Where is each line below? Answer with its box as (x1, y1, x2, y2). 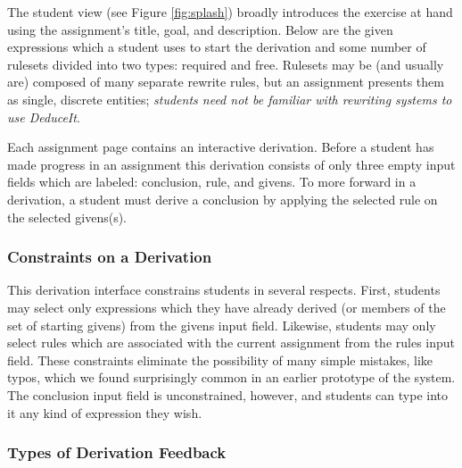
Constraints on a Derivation (7, 246, 212, 268)
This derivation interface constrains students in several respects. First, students (7, 280, 441, 299)
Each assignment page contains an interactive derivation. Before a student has (7, 138, 434, 156)
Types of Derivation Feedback (7, 441, 227, 464)
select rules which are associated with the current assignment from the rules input (7, 333, 456, 352)
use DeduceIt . (7, 107, 80, 126)
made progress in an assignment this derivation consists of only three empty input (7, 155, 456, 173)
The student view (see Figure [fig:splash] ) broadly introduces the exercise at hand (7, 3, 453, 21)
